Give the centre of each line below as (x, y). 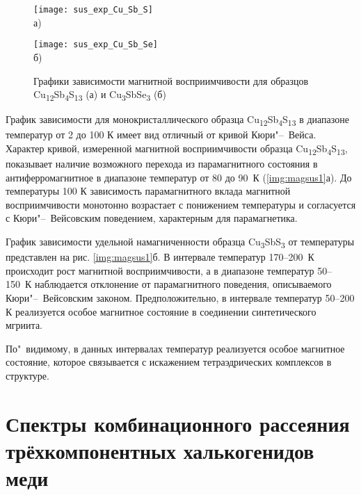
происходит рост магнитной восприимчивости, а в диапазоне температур (160, 270)
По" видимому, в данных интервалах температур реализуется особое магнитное (175, 348)
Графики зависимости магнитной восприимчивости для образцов (171, 80)
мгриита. (24, 325)
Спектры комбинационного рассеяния (178, 423)
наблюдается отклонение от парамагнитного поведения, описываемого (183, 284)
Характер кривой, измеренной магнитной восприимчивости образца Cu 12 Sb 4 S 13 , (177, 149)
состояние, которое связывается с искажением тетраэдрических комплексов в (169, 362)
